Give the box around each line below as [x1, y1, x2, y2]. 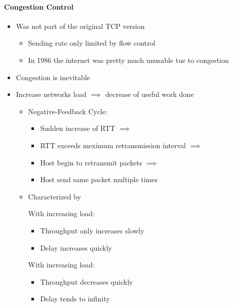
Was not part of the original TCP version [16, 20, 145, 31]
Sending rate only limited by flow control [28, 38, 156, 48]
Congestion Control [4, 1, 74, 12]
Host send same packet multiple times [40, 174, 158, 185]
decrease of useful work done [105, 89, 194, 99]
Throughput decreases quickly [40, 276, 133, 287]
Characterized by [28, 191, 81, 201]
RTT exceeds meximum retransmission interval [40, 140, 186, 150]
